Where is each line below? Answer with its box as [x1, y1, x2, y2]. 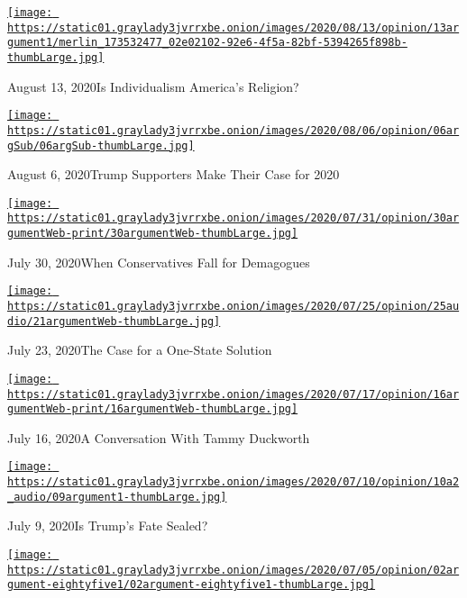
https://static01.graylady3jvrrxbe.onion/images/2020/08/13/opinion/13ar [7, 21, 460, 34]
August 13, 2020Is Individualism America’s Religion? [7, 77, 299, 95]
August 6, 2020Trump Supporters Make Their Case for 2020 [7, 165, 340, 184]
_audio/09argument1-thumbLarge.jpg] [7, 490, 227, 503]
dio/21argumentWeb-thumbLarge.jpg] [7, 314, 221, 328]
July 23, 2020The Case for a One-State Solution [7, 340, 272, 359]
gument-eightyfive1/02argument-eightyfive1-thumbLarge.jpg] [7, 578, 376, 592]
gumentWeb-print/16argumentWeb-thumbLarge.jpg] [7, 403, 298, 416]
